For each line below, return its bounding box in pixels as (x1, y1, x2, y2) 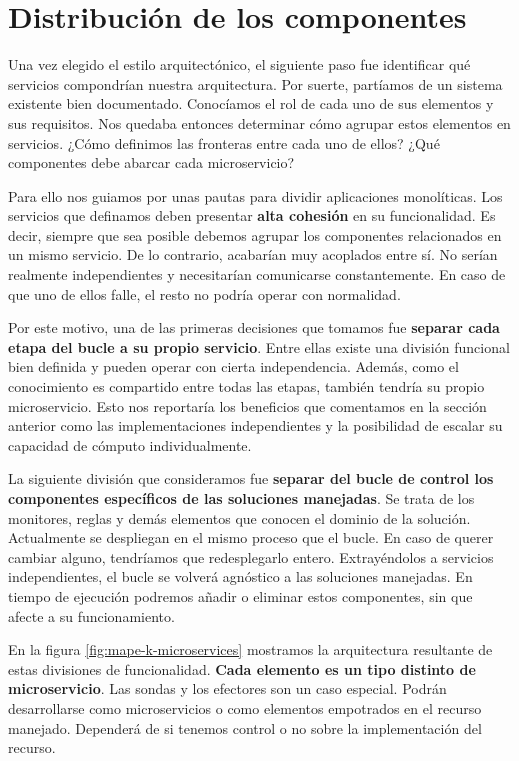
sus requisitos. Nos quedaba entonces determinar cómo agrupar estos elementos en (8, 112, 511, 133)
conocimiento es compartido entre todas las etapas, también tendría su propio (8, 376, 485, 397)
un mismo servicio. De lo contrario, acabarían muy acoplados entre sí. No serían (8, 244, 498, 265)
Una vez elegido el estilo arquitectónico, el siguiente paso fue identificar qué (8, 54, 471, 75)
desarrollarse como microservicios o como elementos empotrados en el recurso (8, 697, 482, 718)
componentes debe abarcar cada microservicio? (8, 152, 295, 173)
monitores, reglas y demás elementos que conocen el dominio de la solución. (8, 507, 471, 528)
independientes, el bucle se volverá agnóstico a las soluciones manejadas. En (8, 566, 473, 587)
